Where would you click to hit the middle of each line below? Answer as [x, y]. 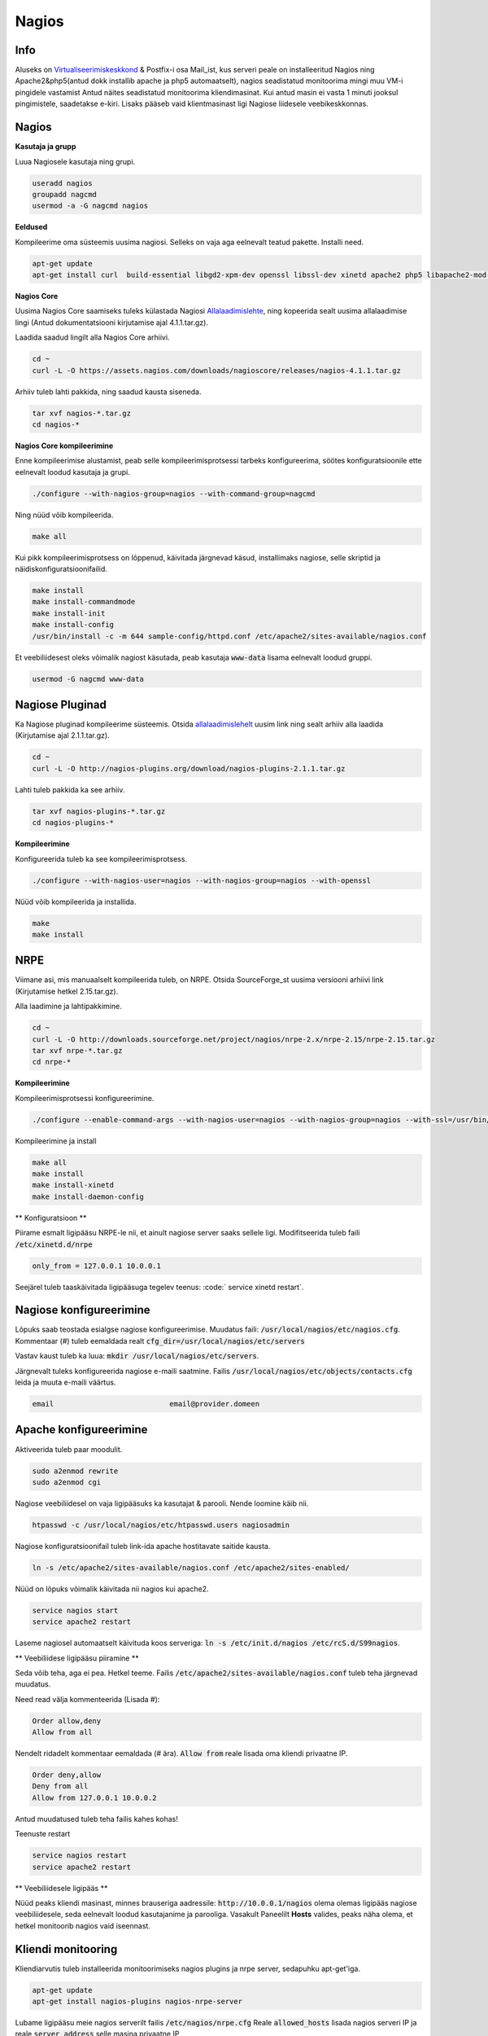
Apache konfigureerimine [81, 1430]
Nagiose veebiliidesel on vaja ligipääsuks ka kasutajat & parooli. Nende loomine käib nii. [162, 1503]
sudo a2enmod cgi [67, 1482]
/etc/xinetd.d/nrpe [54, 1244]
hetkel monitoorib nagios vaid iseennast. [83, 1925]
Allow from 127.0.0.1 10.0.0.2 [95, 1797]
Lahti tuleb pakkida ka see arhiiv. [70, 789]
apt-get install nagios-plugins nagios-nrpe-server [137, 2002]
